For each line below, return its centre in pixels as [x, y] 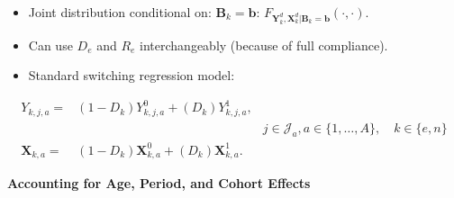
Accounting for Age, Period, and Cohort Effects [159, 183]
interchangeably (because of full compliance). [264, 45]
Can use [50, 45]
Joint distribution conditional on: [120, 12]
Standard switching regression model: [132, 75]
